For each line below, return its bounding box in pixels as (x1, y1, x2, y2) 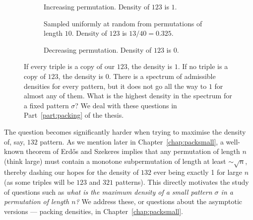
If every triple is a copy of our (24, 61, 115, 72)
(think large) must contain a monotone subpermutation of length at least (4, 155, 226, 166)
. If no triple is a (178, 61, 228, 72)
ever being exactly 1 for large (153, 167, 242, 177)
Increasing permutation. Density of (44, 1, 150, 11)
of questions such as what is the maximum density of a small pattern (4, 186, 212, 197)
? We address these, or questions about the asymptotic (75, 196, 243, 207)
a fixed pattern (24, 100, 69, 110)
